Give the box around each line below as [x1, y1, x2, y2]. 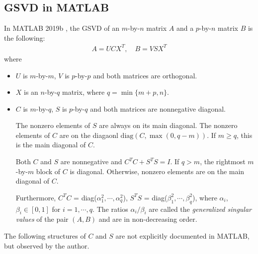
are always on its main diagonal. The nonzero [99, 120, 238, 130]
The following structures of [4, 231, 86, 241]
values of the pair [15, 214, 69, 224]
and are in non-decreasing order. [98, 214, 197, 224]
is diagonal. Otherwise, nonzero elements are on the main [70, 166, 245, 176]
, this [236, 129, 253, 140]
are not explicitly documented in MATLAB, [115, 231, 250, 241]
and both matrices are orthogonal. [93, 70, 197, 80]
